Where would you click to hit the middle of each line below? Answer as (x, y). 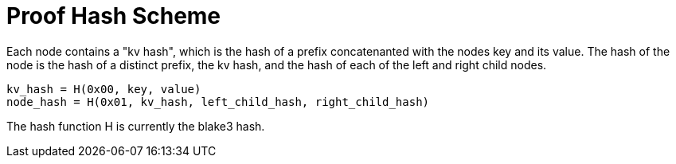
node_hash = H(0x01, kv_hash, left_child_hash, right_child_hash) (218, 102)
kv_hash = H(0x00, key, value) (104, 89)
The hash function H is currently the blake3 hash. (136, 126)
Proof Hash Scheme (114, 16)
